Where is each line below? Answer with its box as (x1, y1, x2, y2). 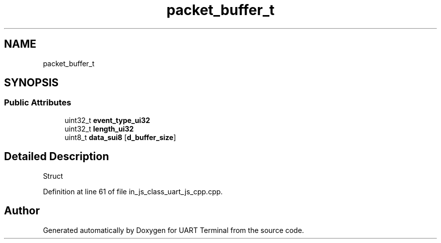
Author (4, 204, 40, 217)
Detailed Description (4, 150, 109, 163)
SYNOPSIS (4, 76, 59, 89)
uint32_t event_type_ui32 (64, 115, 151, 125)
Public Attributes (4, 97, 71, 108)
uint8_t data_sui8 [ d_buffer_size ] (64, 133, 176, 142)
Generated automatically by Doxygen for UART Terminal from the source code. (43, 225, 304, 234)
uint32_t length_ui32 (64, 124, 134, 133)
